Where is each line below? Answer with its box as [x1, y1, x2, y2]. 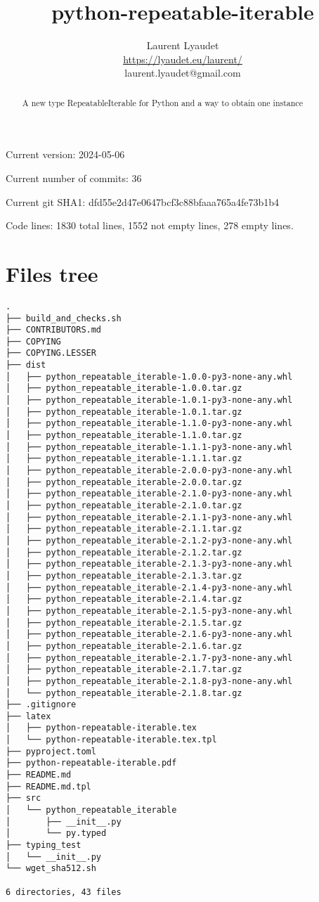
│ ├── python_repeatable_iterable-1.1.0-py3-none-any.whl [6, 418, 293, 429]
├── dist [6, 360, 46, 371]
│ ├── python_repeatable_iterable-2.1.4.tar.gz [6, 594, 242, 605]
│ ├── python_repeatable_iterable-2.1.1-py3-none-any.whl [6, 512, 293, 522]
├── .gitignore [6, 700, 77, 710]
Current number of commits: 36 [6, 170, 142, 185]
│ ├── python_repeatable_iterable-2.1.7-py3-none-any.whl [6, 652, 293, 663]
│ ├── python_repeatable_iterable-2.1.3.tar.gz [6, 570, 242, 581]
